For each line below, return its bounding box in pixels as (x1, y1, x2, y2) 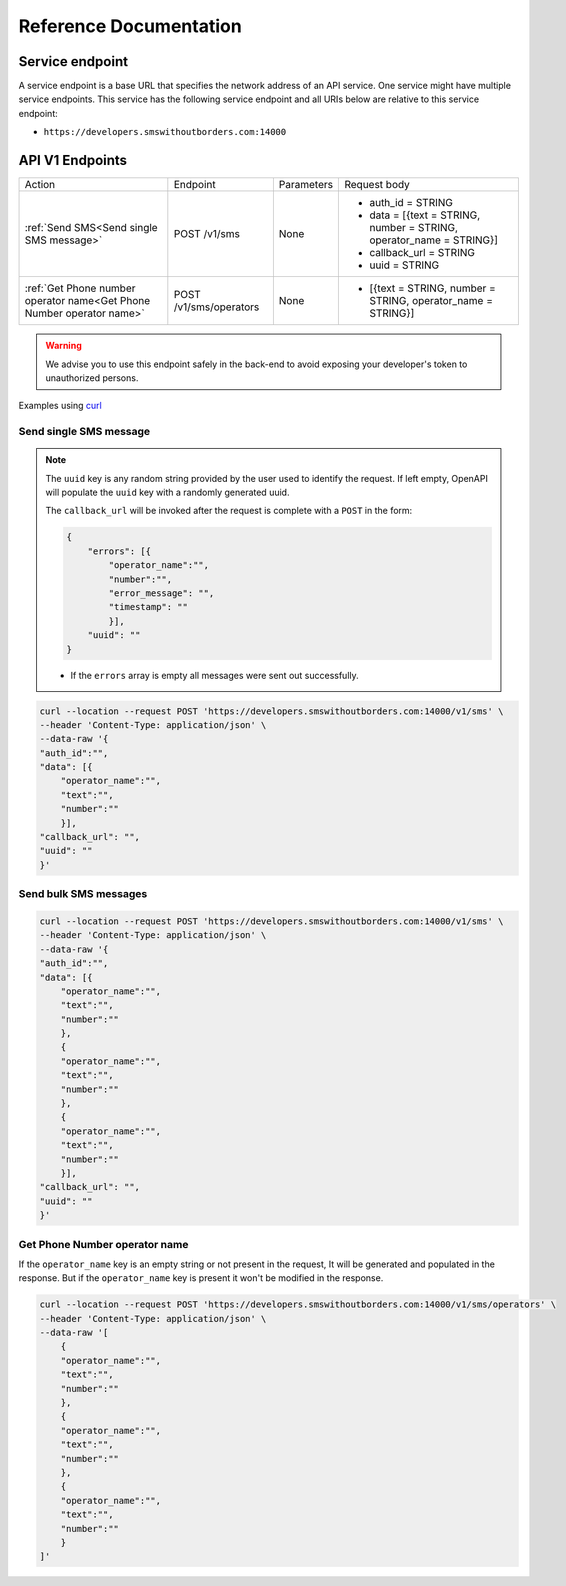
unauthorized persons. (45, 371, 139, 384)
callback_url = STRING (369, 246, 475, 260)
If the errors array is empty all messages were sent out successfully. (70, 669, 359, 681)
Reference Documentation (18, 15, 242, 37)
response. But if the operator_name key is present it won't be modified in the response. (18, 1272, 384, 1284)
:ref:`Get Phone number (24, 281, 136, 295)
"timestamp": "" (108, 601, 189, 613)
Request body (344, 178, 410, 192)
